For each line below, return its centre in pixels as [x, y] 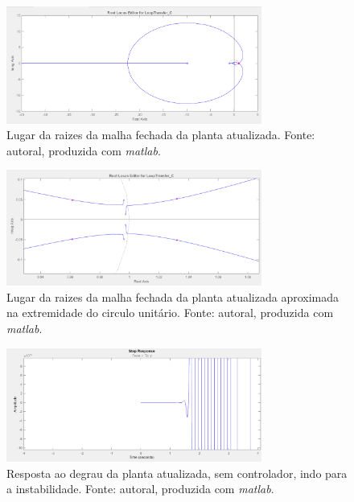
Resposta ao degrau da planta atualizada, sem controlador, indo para [177, 473]
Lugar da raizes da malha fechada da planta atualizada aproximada [173, 296]
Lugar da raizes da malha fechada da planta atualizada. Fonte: [161, 135]
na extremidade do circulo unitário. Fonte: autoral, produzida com [170, 313]
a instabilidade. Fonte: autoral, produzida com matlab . [140, 489]
